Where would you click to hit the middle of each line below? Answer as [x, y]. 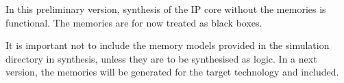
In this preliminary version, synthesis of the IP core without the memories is [166, 9]
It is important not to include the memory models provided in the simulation [168, 45]
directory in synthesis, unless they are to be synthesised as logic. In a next [161, 58]
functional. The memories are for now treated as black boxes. [134, 22]
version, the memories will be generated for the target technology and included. [172, 72]
